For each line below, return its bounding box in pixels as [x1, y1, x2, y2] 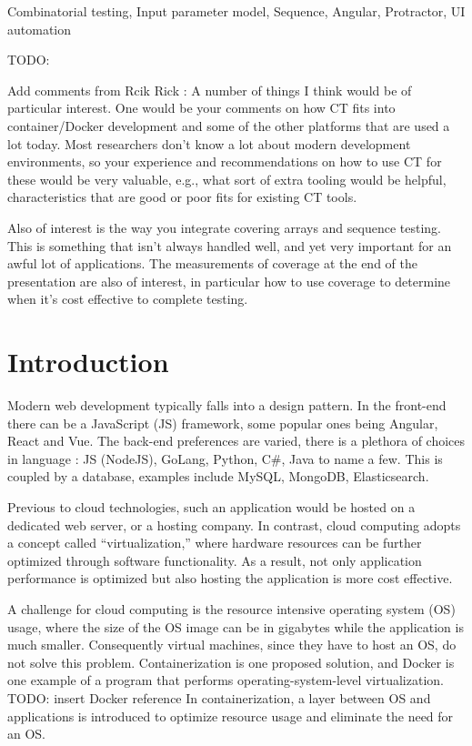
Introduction [7, 343, 169, 380]
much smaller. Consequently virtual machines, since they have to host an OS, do [7, 635, 457, 654]
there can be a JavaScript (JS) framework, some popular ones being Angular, [7, 413, 438, 432]
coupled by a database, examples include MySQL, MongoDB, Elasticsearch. [7, 467, 429, 486]
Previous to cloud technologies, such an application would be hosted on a [7, 498, 416, 516]
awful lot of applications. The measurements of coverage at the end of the [7, 254, 417, 273]
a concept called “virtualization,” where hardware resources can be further [7, 533, 422, 552]
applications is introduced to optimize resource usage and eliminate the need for [7, 706, 454, 725]
